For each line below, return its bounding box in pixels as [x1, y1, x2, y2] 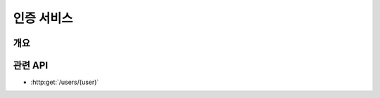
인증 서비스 [13, 10, 73, 26]
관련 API [13, 59, 49, 71]
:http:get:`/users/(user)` [30, 78, 99, 87]
